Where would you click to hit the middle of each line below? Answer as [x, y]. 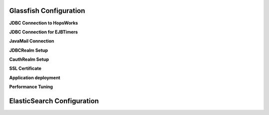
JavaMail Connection [32, 41]
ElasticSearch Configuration [54, 101]
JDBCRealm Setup [29, 50]
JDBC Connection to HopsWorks [44, 23]
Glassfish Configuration [47, 11]
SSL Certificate [25, 68]
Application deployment [35, 78]
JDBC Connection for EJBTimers [44, 32]
